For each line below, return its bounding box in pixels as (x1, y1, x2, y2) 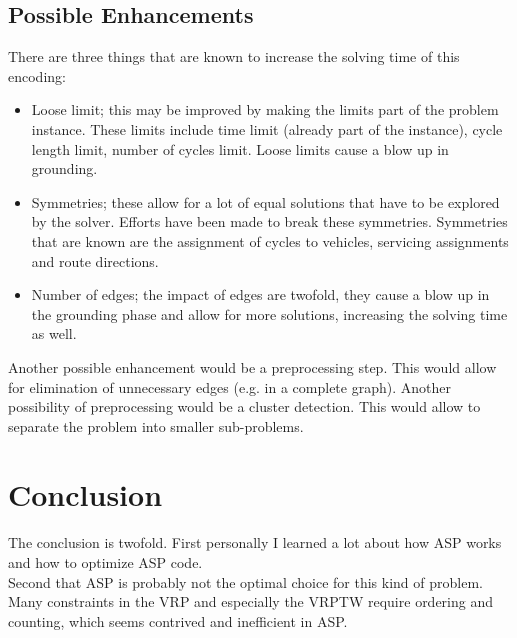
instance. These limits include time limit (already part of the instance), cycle (31, 118, 503, 139)
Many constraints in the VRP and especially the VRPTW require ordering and (8, 591, 494, 612)
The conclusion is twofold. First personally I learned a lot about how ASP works (8, 532, 502, 553)
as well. (31, 323, 77, 344)
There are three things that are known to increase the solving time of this (8, 46, 460, 67)
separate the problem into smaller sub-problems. (8, 415, 304, 436)
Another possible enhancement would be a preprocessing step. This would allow (8, 356, 497, 377)
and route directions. (31, 250, 159, 271)
